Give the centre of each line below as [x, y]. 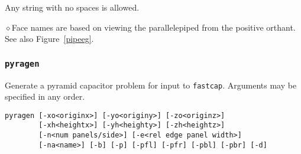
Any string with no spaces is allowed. [72, 7]
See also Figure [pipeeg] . [49, 39]
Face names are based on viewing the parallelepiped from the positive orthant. [153, 27]
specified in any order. [45, 96]
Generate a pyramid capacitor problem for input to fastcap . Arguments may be [151, 85]
